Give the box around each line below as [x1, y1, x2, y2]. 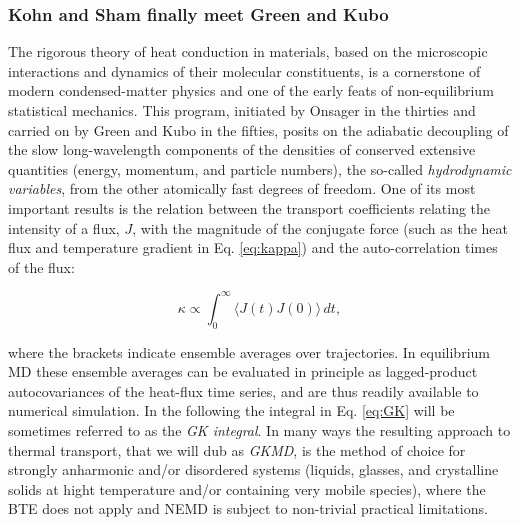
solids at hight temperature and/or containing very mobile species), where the [8, 478, 486, 499]
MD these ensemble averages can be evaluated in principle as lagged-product [8, 361, 478, 382]
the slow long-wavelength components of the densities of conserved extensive [8, 139, 476, 160]
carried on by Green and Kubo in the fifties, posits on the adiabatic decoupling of [8, 119, 509, 140]
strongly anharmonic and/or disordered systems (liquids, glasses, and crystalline [8, 459, 499, 480]
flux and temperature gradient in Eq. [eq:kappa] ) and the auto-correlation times [8, 237, 498, 258]
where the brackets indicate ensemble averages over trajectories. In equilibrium [8, 341, 490, 362]
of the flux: [8, 256, 75, 277]
